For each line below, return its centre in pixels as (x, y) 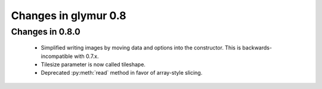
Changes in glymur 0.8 (69, 16)
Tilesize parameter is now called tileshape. (93, 64)
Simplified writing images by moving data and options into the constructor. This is (141, 48)
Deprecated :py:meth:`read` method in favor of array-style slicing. (122, 73)
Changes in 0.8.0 (46, 32)
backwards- (257, 48)
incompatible (57, 56)
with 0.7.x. (86, 56)
